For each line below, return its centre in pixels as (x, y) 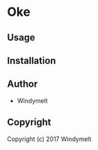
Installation (32, 60)
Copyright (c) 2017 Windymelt (49, 139)
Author (22, 84)
